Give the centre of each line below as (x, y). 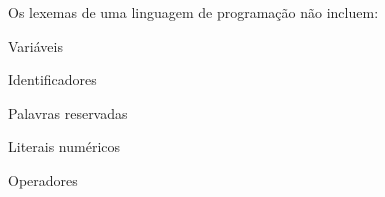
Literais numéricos (64, 146)
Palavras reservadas (68, 112)
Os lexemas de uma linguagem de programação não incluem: (193, 12)
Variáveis (35, 45)
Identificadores (52, 79)
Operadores (43, 179)
